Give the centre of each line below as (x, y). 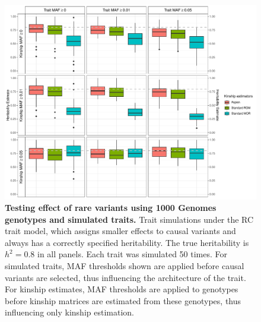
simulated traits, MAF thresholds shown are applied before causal (125, 266)
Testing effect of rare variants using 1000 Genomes (111, 208)
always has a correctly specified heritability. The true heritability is (127, 242)
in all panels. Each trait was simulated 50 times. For (132, 254)
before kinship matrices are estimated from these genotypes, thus (123, 300)
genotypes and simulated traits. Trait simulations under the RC (129, 219)
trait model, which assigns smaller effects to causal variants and (120, 231)
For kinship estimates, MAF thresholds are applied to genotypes (122, 289)
